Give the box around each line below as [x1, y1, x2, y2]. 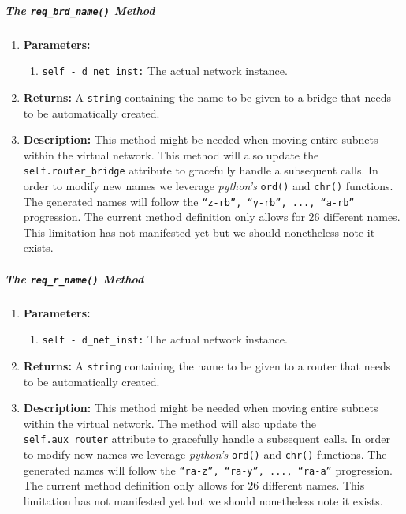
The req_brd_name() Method [5, 2, 155, 18]
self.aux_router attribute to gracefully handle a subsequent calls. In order [23, 430, 390, 447]
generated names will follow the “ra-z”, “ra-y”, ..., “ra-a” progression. [23, 461, 393, 478]
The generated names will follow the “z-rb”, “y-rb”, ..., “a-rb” [23, 193, 355, 209]
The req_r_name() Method [5, 270, 144, 287]
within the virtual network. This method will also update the [23, 146, 319, 163]
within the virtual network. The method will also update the [23, 415, 316, 431]
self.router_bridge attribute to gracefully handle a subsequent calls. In [23, 162, 378, 178]
